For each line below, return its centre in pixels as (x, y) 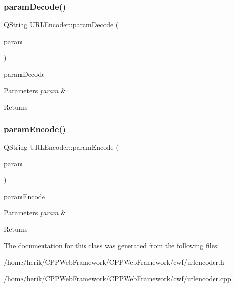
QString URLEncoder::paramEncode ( (61, 147)
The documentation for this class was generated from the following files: (112, 245)
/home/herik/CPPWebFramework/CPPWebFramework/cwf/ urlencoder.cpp (117, 278)
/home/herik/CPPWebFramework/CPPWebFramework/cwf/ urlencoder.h (114, 262)
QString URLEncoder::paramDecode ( (61, 25)
